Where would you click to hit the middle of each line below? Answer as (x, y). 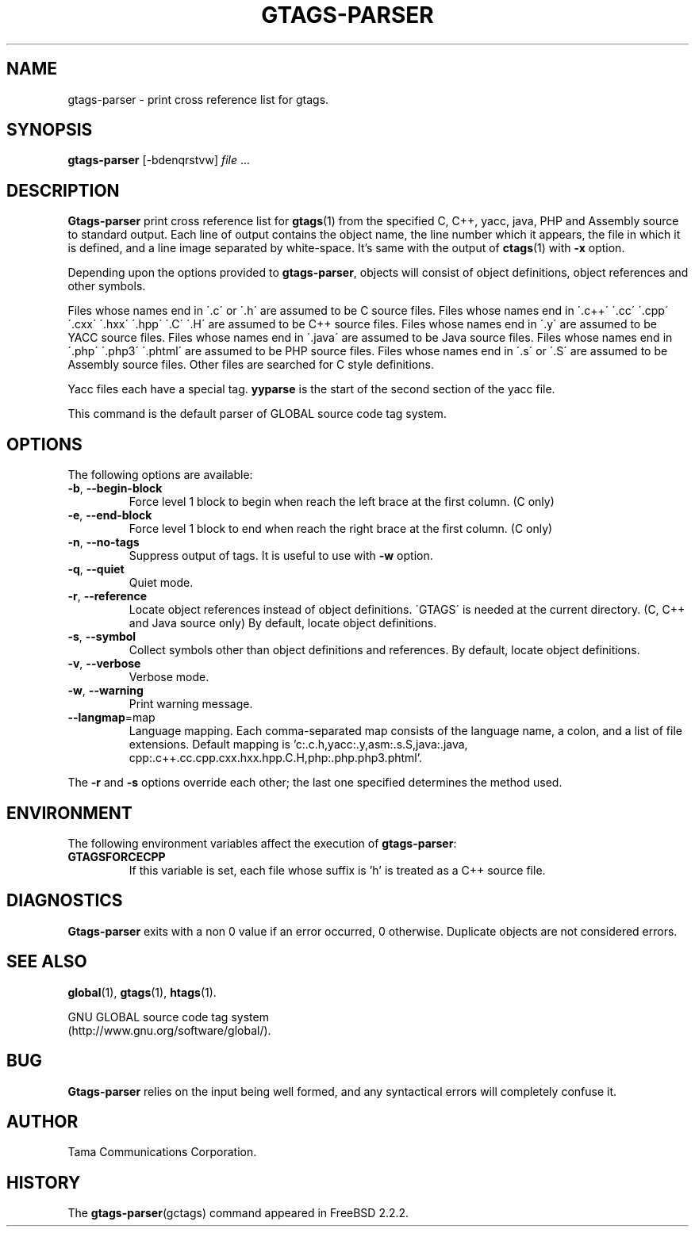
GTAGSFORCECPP (117, 856)
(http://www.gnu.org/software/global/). (169, 1030)
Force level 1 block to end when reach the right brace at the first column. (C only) (341, 529)
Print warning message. (191, 704)
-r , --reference (108, 596)
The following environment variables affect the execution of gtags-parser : (262, 843)
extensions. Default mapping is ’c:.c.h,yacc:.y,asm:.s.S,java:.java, (298, 745)
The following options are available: (160, 475)
